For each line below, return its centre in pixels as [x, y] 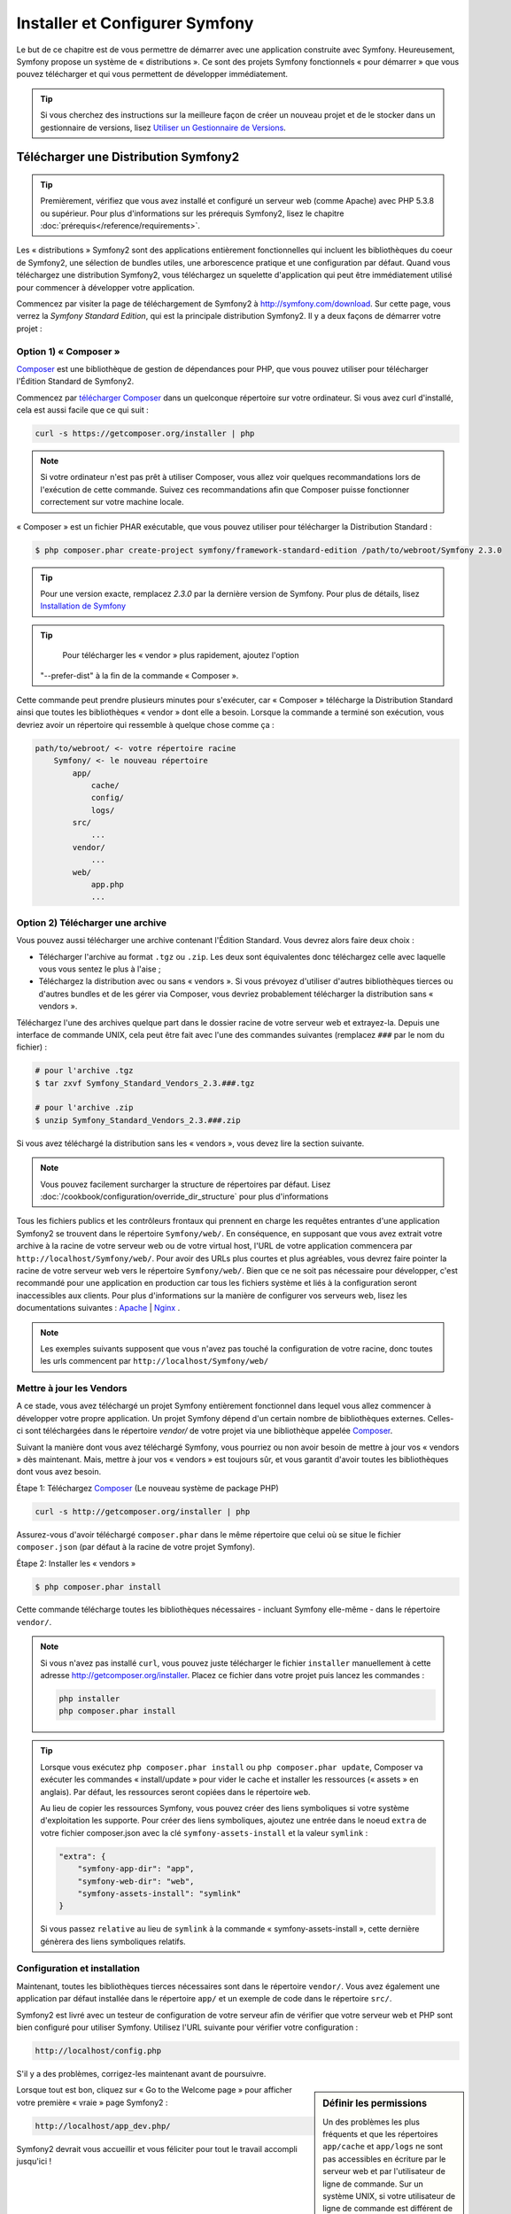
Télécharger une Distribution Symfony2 [128, 157]
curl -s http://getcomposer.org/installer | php [143, 1511]
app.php [107, 885]
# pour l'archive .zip [84, 1108]
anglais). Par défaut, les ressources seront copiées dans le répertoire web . [175, 1792]
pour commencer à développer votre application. [105, 287]
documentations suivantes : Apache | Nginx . [98, 1308]
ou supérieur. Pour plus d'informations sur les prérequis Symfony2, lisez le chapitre [192, 213]
